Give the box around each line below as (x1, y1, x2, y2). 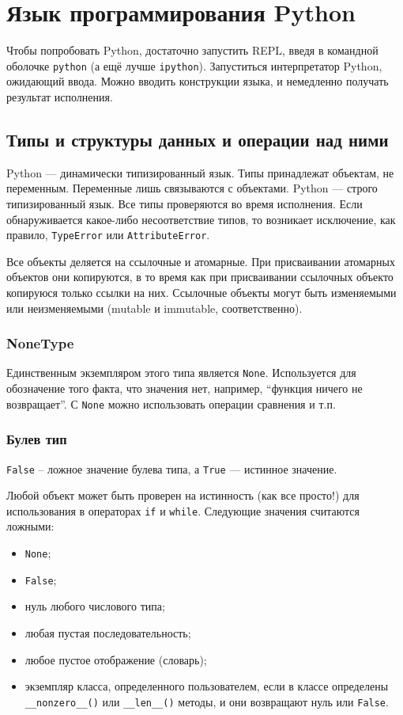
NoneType (6, 333, 74, 353)
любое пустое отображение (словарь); (24, 651, 207, 667)
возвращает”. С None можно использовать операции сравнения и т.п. (6, 395, 336, 412)
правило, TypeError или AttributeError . (6, 226, 210, 243)
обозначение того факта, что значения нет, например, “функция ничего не (6, 380, 363, 397)
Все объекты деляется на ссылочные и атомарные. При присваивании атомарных (6, 253, 395, 269)
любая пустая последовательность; (24, 624, 191, 641)
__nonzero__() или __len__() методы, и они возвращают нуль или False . (24, 693, 389, 709)
